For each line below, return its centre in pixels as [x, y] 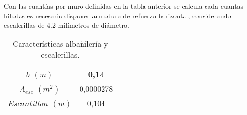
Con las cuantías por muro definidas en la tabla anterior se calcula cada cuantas [124, 6]
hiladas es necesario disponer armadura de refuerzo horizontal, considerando [118, 15]
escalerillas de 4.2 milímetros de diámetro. [67, 25]
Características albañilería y [60, 43]
